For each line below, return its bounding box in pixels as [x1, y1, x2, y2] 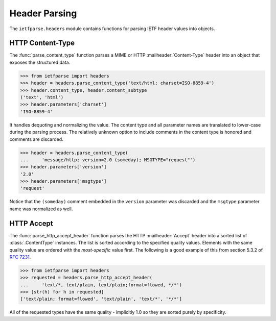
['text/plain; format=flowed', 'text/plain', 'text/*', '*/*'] [20, 296, 182, 302]
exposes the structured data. [9, 59, 71, 65]
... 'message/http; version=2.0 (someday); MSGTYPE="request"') [20, 157, 196, 163]
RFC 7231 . [9, 254, 31, 260]
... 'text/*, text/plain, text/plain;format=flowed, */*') [20, 282, 182, 288]
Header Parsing [9, 8, 77, 19]
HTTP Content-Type [9, 39, 75, 47]
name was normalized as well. [9, 206, 73, 212]
